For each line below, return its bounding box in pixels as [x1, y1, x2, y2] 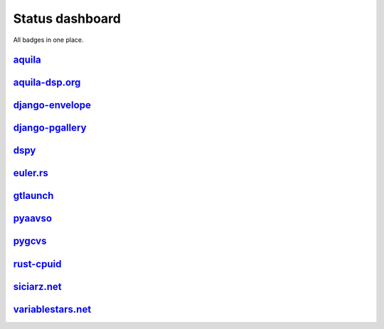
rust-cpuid [13, 258, 62, 270]
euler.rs [13, 167, 49, 179]
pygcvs [13, 235, 47, 247]
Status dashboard [13, 11, 121, 26]
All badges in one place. [13, 36, 84, 44]
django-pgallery [13, 122, 87, 134]
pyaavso [13, 212, 53, 225]
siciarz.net [13, 281, 62, 293]
